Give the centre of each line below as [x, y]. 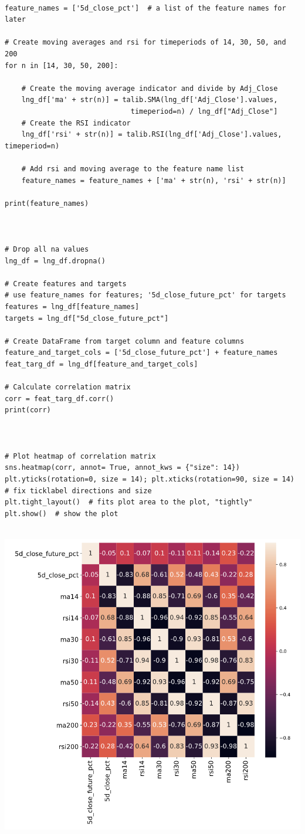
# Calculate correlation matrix [68, 387]
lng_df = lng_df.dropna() [55, 261]
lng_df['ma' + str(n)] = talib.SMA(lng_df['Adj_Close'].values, [150, 100]
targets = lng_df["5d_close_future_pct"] [87, 318]
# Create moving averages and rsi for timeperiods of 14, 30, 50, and [145, 43]
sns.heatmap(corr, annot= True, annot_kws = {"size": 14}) [122, 468]
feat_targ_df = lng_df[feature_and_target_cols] [101, 364]
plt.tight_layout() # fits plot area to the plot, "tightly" [129, 502]
